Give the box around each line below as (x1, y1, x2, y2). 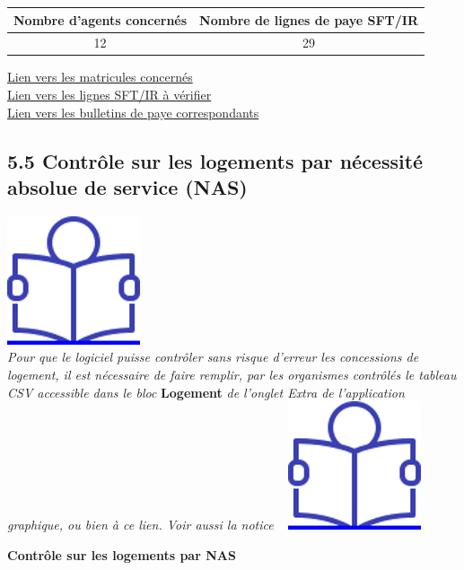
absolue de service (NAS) (7, 173, 248, 200)
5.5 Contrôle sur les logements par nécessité (7, 146, 424, 174)
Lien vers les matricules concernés (7, 67, 193, 86)
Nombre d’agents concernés (13, 10, 188, 29)
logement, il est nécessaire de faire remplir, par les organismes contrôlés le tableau (7, 365, 457, 383)
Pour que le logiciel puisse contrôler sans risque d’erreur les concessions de (7, 347, 419, 366)
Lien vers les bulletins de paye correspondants (7, 102, 259, 121)
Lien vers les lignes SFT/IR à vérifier (7, 85, 212, 104)
